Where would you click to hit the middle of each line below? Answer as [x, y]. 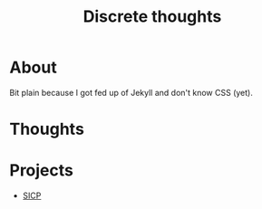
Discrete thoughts [152, 17]
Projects [42, 171]
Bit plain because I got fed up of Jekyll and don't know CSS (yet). [131, 92]
